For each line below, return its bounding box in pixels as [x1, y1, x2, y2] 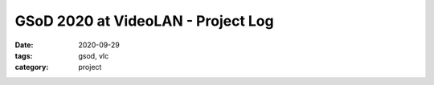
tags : [14, 51, 33, 60]
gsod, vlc [78, 51, 109, 60]
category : [14, 63, 49, 72]
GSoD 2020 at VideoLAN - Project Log [14, 12, 274, 30]
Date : [14, 40, 34, 50]
